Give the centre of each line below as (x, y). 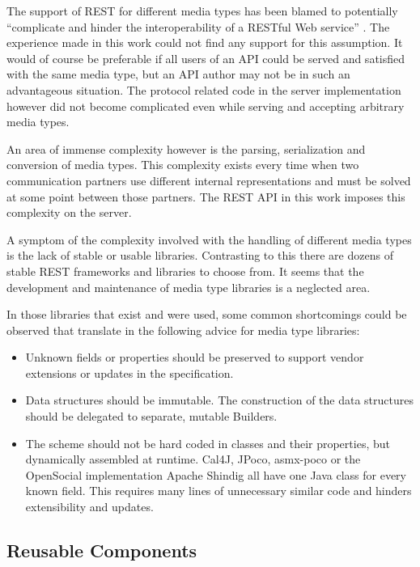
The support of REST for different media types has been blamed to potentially (202, 11)
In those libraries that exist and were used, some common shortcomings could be (207, 314)
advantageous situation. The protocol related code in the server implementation (204, 89)
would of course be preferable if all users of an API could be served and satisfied (206, 58)
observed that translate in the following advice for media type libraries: (183, 330)
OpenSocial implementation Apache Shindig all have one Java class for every (216, 474)
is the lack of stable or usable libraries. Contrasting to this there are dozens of (200, 255)
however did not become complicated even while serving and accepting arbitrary (206, 106)
